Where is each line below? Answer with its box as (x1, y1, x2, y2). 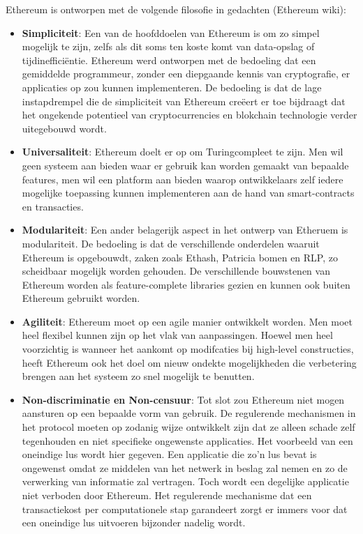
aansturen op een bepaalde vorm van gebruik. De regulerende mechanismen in (22, 406, 356, 420)
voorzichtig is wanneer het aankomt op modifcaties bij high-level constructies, (22, 342, 354, 356)
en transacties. (22, 199, 84, 213)
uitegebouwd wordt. (22, 121, 107, 135)
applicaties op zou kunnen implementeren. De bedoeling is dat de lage (22, 79, 322, 94)
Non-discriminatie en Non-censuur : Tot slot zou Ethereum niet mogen (22, 392, 345, 406)
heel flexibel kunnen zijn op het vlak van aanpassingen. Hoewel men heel (22, 328, 333, 342)
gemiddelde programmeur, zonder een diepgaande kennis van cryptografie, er (22, 66, 350, 81)
